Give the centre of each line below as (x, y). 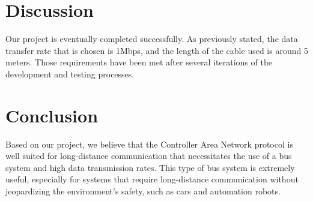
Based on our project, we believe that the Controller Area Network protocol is (149, 144)
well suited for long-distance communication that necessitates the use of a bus (149, 156)
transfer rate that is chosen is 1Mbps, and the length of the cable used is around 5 (157, 50)
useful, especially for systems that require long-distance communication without (152, 179)
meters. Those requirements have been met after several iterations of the (139, 62)
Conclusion (52, 115)
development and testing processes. (70, 73)
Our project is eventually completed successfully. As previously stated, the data (152, 39)
